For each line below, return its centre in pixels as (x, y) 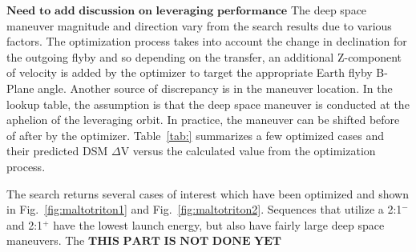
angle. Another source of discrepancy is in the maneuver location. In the (215, 88)
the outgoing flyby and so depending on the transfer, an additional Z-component (204, 56)
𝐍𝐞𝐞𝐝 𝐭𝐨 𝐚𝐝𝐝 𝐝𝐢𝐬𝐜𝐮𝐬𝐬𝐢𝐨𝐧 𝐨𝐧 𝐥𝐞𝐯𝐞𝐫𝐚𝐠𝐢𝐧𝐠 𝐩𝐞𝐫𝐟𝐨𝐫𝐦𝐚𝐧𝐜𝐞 (147, 11)
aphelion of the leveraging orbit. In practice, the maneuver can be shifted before (203, 120)
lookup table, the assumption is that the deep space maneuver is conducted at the (208, 104)
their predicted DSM (57, 151)
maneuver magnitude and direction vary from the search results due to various (199, 25)
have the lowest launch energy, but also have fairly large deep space (219, 224)
